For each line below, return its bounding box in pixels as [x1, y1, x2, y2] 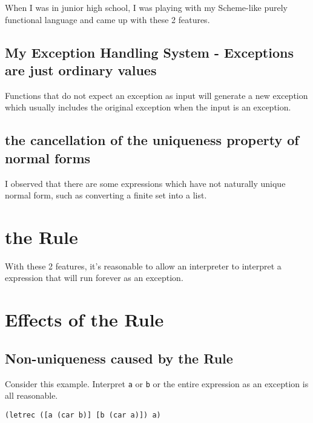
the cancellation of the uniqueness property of [5, 130, 299, 149]
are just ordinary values [5, 60, 157, 79]
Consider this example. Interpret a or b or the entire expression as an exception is [5, 377, 309, 390]
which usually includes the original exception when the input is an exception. [5, 101, 291, 113]
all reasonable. [5, 389, 58, 402]
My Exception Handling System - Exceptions [5, 42, 294, 61]
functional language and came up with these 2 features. [5, 13, 210, 25]
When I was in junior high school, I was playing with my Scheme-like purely [5, 1, 288, 13]
